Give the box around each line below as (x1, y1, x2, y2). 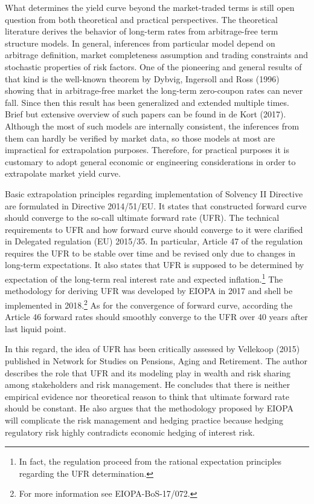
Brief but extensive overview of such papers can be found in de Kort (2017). (5, 108, 286, 120)
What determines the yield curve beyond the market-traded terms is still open (5, 1, 295, 13)
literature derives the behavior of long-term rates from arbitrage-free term (5, 25, 278, 38)
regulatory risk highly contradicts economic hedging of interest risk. (5, 425, 255, 438)
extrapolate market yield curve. (5, 167, 121, 180)
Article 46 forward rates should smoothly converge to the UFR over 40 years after (5, 310, 308, 323)
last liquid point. (5, 322, 66, 335)
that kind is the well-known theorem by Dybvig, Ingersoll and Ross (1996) (5, 72, 280, 85)
